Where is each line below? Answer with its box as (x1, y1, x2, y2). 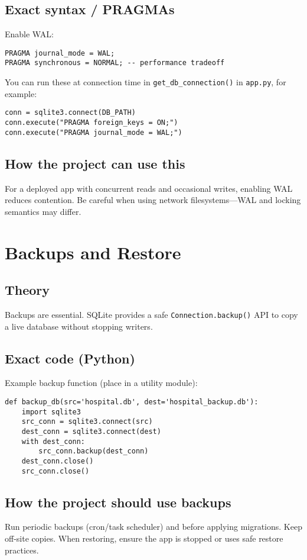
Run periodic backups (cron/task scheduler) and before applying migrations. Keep (5, 520, 302, 533)
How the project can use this (5, 154, 185, 172)
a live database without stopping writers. (5, 320, 153, 332)
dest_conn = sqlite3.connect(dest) (21, 427, 161, 436)
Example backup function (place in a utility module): (5, 376, 198, 389)
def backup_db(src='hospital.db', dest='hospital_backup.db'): (5, 397, 259, 406)
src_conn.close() (21, 466, 90, 475)
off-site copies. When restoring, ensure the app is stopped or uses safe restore (5, 532, 283, 544)
